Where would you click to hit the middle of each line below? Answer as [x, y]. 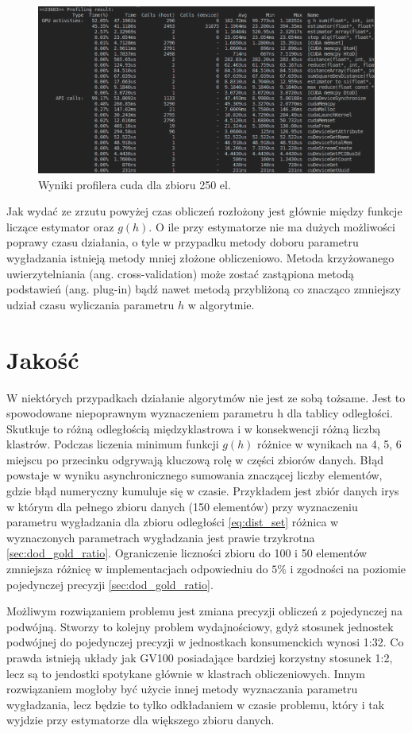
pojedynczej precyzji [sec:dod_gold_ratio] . [110, 584]
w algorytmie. [221, 304]
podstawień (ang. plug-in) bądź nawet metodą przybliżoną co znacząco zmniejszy [204, 289]
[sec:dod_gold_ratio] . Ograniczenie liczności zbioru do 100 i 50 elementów [187, 553]
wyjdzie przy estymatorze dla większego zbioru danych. [141, 720]
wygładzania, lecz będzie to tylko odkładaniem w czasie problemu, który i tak [196, 704]
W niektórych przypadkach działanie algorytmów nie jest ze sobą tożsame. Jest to [206, 397]
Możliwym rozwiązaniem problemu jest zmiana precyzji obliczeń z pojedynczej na [205, 611]
